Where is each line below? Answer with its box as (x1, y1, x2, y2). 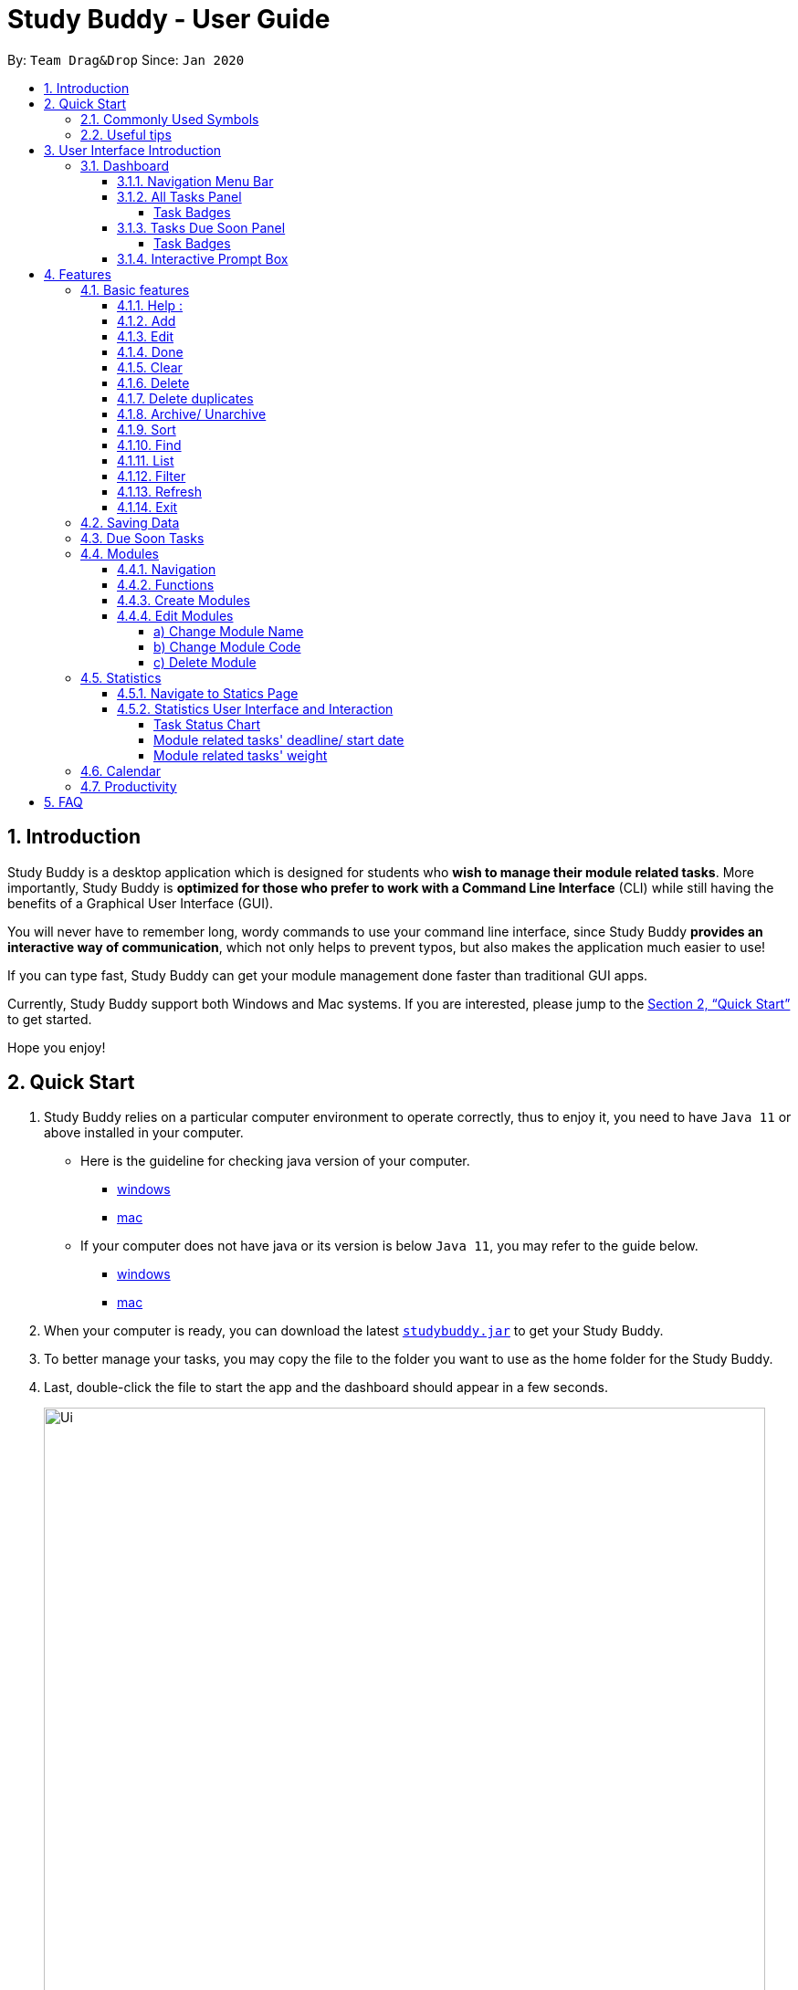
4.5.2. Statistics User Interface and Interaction (117, 700, 394, 717)
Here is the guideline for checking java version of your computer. (80, 1153, 470, 1169)
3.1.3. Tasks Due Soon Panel (117, 219, 286, 236)
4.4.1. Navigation (117, 560, 216, 577)
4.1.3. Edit (117, 328, 174, 344)
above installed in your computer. (44, 1125, 244, 1141)
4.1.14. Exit (117, 498, 178, 515)
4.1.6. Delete (117, 374, 190, 391)
